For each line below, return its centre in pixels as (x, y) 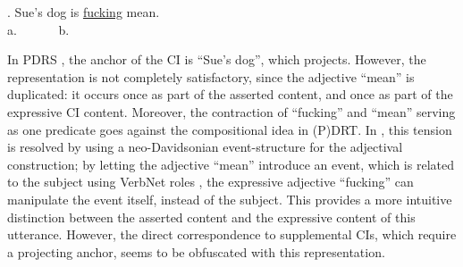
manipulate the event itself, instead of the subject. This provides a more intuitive (230, 199)
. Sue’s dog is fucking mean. (84, 12)
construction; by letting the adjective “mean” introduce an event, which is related (231, 164)
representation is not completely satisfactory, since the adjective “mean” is (211, 76)
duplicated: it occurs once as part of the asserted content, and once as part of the (230, 94)
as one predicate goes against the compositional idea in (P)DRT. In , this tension (230, 129)
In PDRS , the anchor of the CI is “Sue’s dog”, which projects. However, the (217, 59)
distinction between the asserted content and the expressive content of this (211, 217)
